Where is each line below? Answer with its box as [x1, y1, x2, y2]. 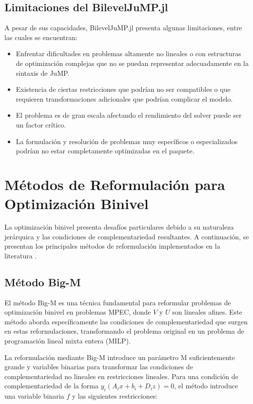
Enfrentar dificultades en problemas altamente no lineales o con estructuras [16, 48, 241, 59]
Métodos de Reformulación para [4, 174, 225, 194]
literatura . [4, 250, 37, 260]
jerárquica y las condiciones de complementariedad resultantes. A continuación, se [4, 231, 249, 241]
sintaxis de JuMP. [16, 67, 70, 78]
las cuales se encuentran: [4, 32, 78, 42]
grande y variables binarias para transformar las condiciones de [4, 361, 193, 372]
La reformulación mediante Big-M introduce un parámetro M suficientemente [4, 352, 235, 362]
